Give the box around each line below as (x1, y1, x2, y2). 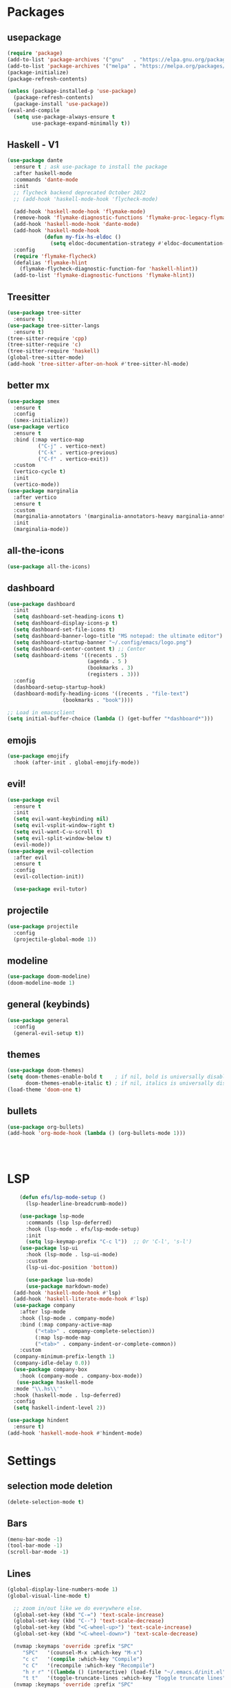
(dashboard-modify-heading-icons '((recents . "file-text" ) (13, 690, 189, 697)
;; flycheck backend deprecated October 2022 (13, 189, 146, 196)
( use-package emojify (7, 753, 69, 760)
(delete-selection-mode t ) (7, 1499, 85, 1505)
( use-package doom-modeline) (7, 973, 91, 980)
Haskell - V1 (7, 139, 59, 151)
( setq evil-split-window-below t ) (13, 835, 112, 842)
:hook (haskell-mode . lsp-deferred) (13, 1392, 122, 1399)
